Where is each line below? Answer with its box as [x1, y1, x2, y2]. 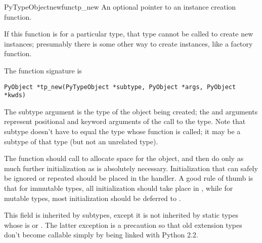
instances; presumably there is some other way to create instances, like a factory [4, 38, 253, 49]
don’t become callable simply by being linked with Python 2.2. [4, 229, 198, 240]
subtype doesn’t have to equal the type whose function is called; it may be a [4, 126, 241, 137]
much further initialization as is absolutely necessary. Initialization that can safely [4, 163, 258, 173]
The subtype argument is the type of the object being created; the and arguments [4, 106, 258, 116]
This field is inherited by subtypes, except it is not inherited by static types [4, 210, 239, 220]
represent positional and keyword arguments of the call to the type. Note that [4, 116, 246, 127]
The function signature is [4, 65, 82, 75]
